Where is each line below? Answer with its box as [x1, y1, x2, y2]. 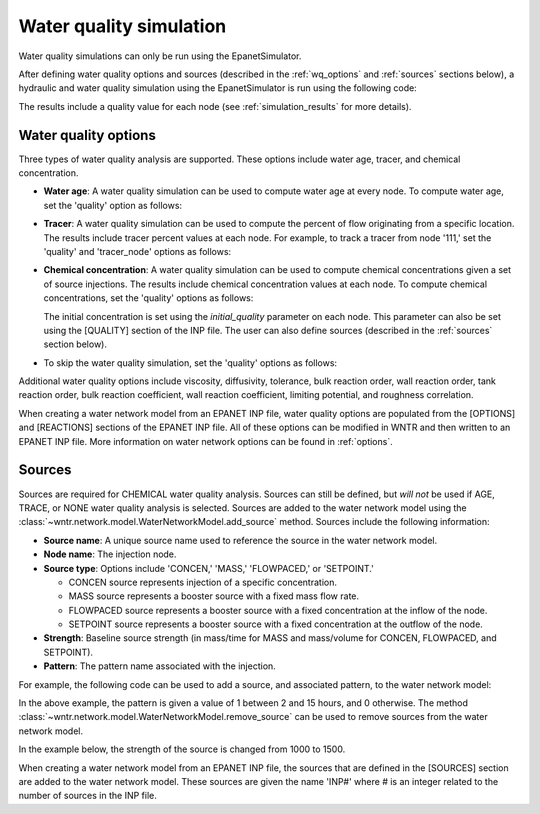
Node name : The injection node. [43, 548, 177, 560]
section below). [43, 338, 107, 350]
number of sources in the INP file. [18, 790, 157, 802]
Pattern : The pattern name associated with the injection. [43, 660, 277, 672]
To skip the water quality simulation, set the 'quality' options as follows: [43, 356, 338, 369]
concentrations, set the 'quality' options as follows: [43, 292, 254, 304]
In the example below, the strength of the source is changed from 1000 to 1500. [18, 743, 346, 755]
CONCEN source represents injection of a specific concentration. [68, 576, 337, 588]
